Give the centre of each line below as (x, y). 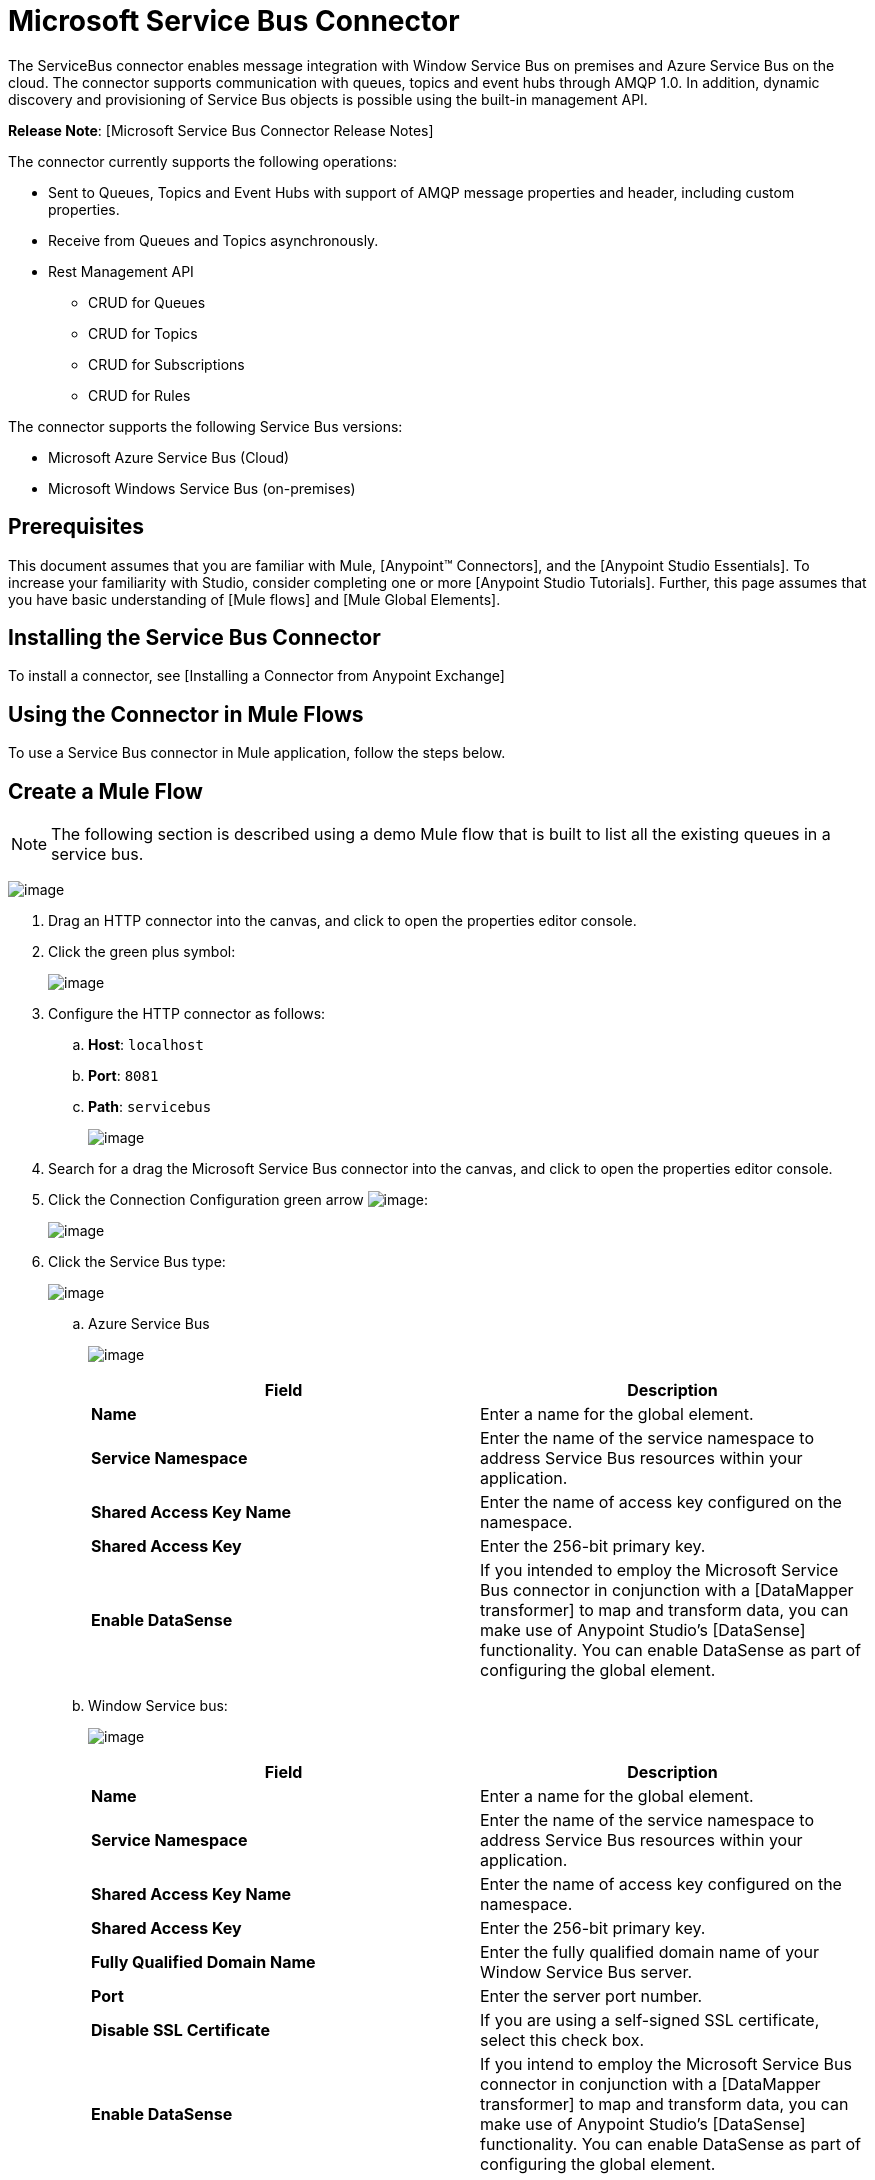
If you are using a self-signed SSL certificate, (650, 2020)
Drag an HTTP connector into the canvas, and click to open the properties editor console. (342, 921)
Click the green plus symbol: (142, 952)
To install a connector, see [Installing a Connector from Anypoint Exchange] (256, 676)
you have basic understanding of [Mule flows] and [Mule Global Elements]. (254, 599)
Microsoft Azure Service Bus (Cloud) (169, 457)
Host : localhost (146, 1045)
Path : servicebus (150, 1107)
